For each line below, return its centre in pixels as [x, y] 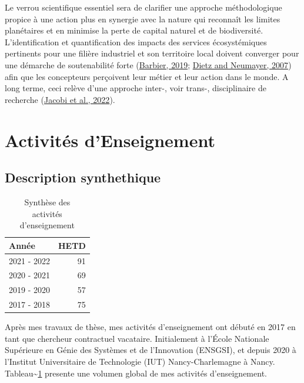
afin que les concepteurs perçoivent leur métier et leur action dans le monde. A [147, 76]
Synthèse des [47, 202]
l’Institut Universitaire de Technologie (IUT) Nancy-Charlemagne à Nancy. [140, 361]
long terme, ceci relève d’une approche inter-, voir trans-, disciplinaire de [136, 88]
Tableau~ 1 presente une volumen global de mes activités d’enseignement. [136, 373]
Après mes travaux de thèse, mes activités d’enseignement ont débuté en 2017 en [150, 327]
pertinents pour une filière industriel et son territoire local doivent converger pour [152, 53]
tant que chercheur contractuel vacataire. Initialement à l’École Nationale [137, 338]
